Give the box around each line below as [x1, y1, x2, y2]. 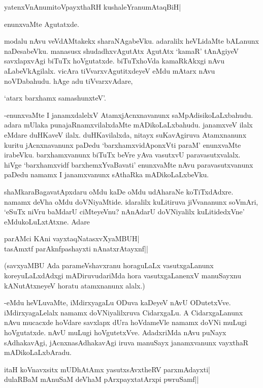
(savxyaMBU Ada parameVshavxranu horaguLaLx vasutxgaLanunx [4, 260, 214, 271]
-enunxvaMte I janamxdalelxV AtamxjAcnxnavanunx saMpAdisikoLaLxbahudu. [4, 109, 253, 120]
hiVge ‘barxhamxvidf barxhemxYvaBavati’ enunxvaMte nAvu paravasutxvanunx [4, 159, 253, 170]
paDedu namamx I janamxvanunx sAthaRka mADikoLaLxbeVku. [4, 169, 209, 180]
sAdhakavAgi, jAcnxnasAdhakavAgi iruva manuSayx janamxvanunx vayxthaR [4, 337, 249, 347]
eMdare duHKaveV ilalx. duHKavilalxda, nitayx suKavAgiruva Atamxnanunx [4, 129, 247, 140]
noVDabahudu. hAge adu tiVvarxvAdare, [4, 75, 133, 86]
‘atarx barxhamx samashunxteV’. [4, 92, 106, 103]
